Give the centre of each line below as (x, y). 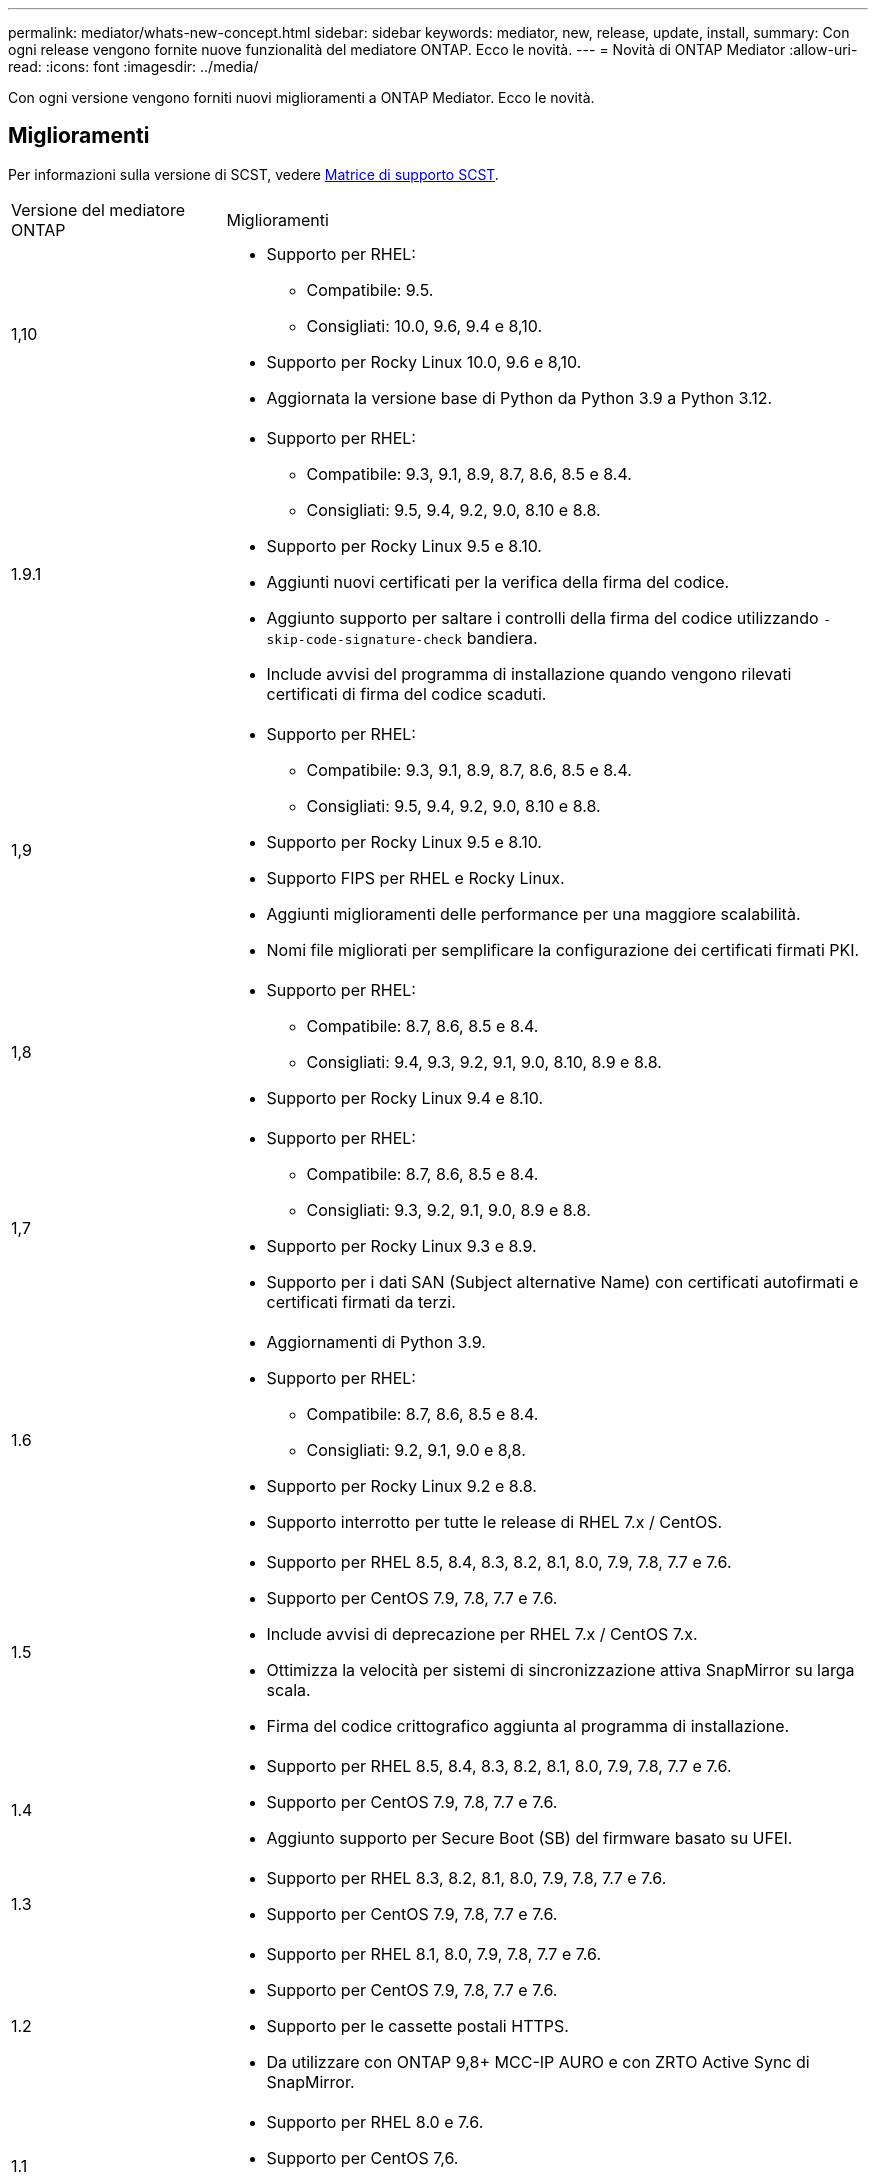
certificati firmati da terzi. (361, 1301)
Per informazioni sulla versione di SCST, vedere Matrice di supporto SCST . (253, 174)
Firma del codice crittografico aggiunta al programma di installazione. (528, 1725)
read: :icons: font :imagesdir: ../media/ (133, 66)
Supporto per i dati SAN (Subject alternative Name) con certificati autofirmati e (562, 1281)
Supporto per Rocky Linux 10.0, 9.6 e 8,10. (424, 361)
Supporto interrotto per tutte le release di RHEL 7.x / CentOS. (494, 1521)
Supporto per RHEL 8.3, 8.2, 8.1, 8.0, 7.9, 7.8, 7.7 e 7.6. (466, 1877)
